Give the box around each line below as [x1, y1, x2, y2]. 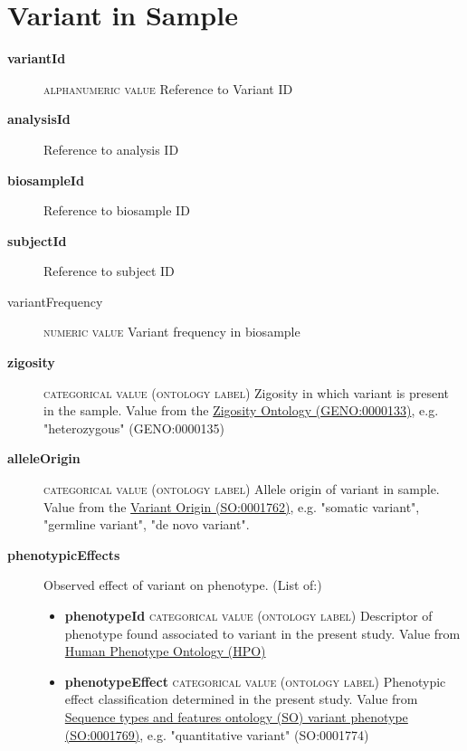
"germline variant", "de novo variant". [43, 515, 250, 534]
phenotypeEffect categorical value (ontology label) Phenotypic [64, 671, 446, 690]
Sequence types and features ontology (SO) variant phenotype [64, 707, 408, 726]
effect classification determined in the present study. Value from [64, 689, 418, 708]
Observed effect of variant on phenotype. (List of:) [43, 575, 322, 594]
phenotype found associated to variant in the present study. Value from [64, 623, 461, 642]
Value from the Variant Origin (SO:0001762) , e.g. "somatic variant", [43, 497, 420, 516]
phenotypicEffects [7, 545, 120, 564]
